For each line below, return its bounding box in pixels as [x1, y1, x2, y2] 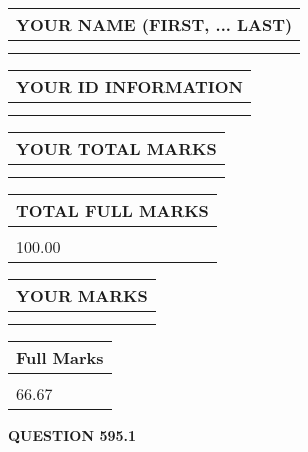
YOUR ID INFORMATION [16, 75, 243, 98]
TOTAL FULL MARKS [16, 199, 209, 222]
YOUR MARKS [16, 284, 148, 307]
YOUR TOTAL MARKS [16, 137, 217, 160]
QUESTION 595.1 [8, 425, 137, 445]
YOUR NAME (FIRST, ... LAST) [16, 13, 293, 36]
